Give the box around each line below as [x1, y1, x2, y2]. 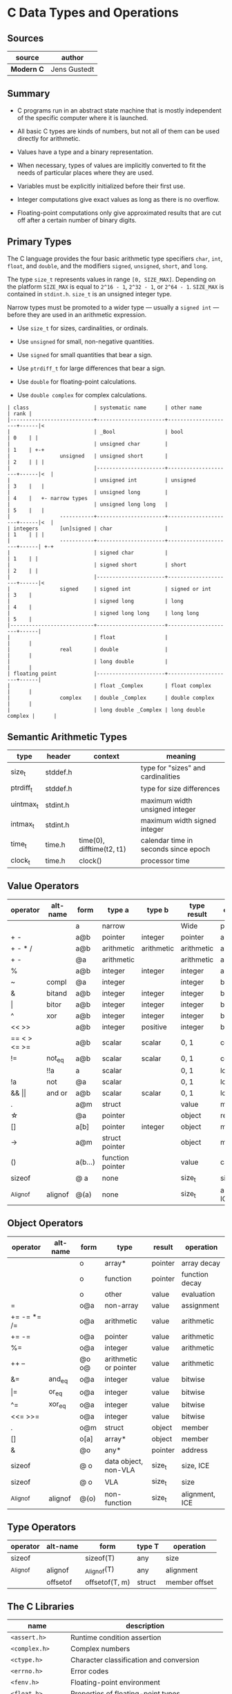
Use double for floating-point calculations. [17, 377, 137, 386]
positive [141, 1022, 167, 1031]
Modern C [10, 64, 45, 74]
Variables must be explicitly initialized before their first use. [17, 182, 186, 190]
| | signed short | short [7, 561, 187, 568]
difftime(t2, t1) [79, 844, 126, 854]
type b [146, 905, 169, 915]
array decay [181, 1258, 221, 1268]
